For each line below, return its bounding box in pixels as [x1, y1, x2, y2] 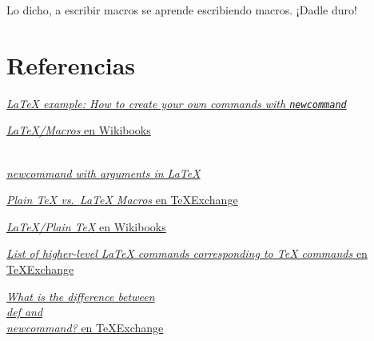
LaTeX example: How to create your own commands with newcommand [6, 94, 347, 111]
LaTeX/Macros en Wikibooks [6, 122, 151, 138]
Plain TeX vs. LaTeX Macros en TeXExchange [6, 191, 238, 208]
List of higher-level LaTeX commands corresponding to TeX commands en [6, 245, 368, 262]
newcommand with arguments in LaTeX [6, 164, 201, 181]
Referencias [6, 48, 136, 81]
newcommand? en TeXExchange [6, 319, 164, 335]
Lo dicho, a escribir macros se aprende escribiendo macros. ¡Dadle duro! [6, 2, 357, 18]
